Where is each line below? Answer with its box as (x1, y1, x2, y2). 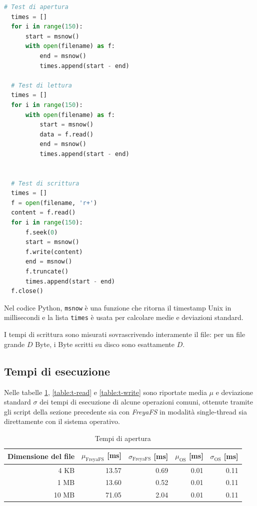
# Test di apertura (4, 3, 68, 10)
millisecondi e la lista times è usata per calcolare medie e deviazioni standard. (4, 312, 243, 322)
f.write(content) (25, 248, 83, 255)
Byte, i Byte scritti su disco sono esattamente (35, 338, 175, 349)
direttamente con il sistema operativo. (4, 416, 120, 426)
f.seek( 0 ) (25, 228, 58, 236)
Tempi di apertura (94, 432, 151, 443)
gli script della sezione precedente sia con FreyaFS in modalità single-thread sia (4, 406, 247, 416)
